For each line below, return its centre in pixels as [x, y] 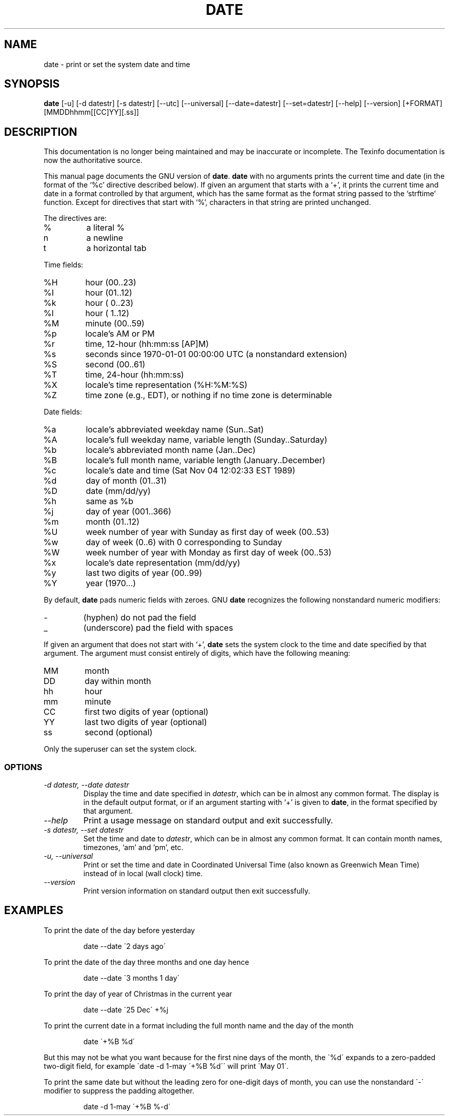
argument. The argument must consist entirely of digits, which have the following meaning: [197, 653]
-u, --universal [68, 856]
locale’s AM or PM [120, 334]
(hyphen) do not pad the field [140, 618]
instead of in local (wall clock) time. [143, 874]
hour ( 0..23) [109, 303]
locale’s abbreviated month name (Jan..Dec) [171, 450]
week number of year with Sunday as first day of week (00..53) [208, 532]
